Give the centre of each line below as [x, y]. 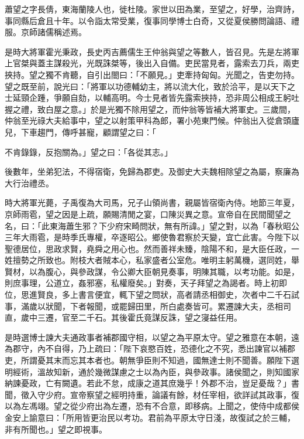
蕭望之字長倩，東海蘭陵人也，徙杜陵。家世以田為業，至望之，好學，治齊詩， [152, 9]
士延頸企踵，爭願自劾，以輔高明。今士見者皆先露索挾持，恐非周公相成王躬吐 [152, 98]
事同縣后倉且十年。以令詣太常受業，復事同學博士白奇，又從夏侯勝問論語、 [148, 20]
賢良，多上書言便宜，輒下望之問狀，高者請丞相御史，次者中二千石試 [168, 295]
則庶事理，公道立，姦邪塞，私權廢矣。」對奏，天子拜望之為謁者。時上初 [142, 283]
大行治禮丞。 [29, 183]
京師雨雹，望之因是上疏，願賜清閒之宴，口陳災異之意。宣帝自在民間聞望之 [148, 214]
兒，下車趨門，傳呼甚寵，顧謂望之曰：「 [80, 132]
